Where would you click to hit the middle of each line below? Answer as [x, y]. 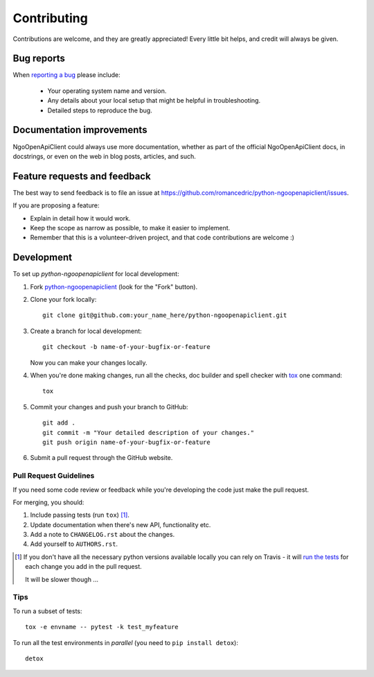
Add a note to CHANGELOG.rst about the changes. [103, 535]
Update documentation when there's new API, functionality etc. [121, 524]
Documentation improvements [80, 130]
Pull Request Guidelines [54, 476]
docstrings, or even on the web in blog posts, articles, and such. [105, 156]
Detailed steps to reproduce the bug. [100, 110]
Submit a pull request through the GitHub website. [101, 458]
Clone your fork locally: [63, 300]
